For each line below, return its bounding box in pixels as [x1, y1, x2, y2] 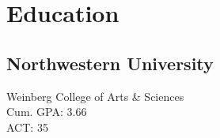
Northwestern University [6, 50, 214, 75]
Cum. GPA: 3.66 [6, 103, 87, 120]
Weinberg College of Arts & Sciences [6, 88, 184, 104]
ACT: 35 [6, 118, 48, 135]
